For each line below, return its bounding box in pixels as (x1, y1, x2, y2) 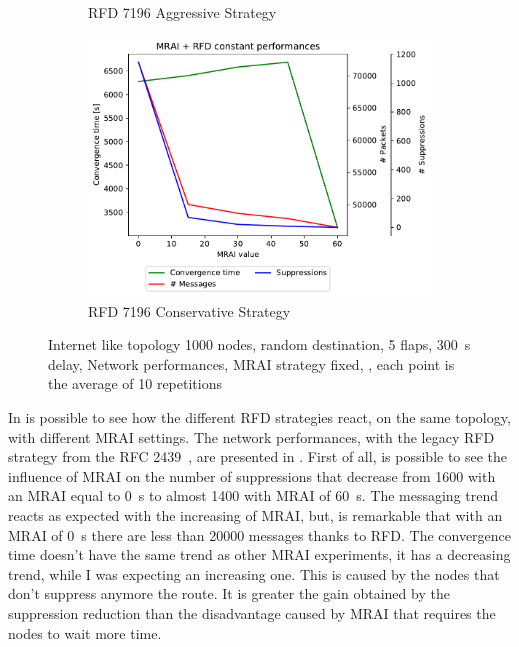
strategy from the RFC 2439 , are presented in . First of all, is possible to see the (8, 446, 508, 467)
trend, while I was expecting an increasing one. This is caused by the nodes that (8, 563, 500, 584)
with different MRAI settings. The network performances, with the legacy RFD (8, 426, 495, 447)
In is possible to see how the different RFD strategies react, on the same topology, (8, 407, 511, 428)
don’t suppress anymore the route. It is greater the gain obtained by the (8, 583, 450, 604)
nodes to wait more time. (8, 622, 162, 643)
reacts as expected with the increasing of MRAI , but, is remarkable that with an (8, 504, 503, 525)
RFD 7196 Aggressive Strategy (88, 2, 277, 22)
